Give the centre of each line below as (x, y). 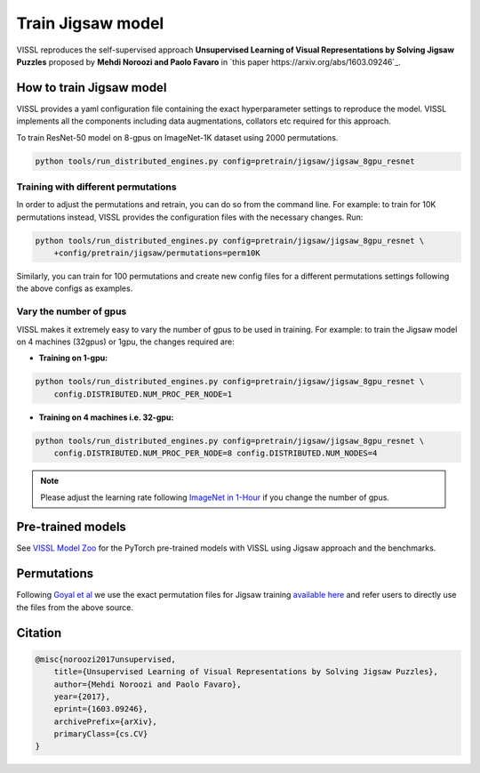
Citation (39, 633)
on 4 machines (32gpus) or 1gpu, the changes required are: (125, 342)
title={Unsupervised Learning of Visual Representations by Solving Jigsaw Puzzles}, (246, 672)
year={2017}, (82, 697)
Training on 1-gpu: (73, 358)
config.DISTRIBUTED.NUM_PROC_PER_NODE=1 (143, 394)
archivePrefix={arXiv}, (105, 721)
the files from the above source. (75, 607)
